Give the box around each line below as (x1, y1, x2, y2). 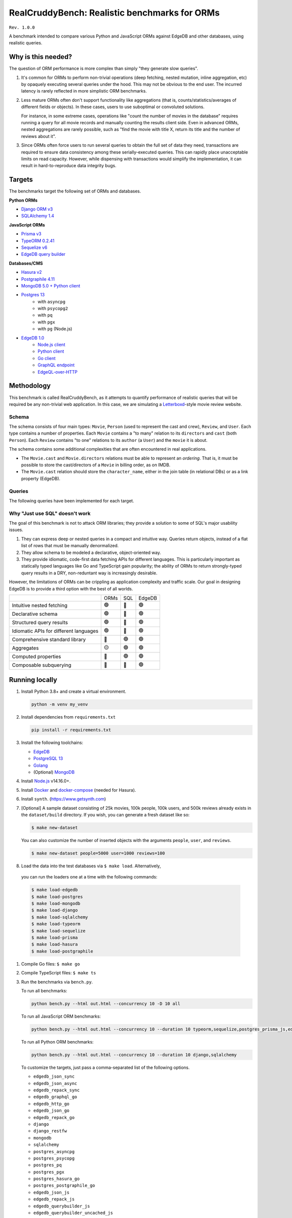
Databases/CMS (9, 260, 43, 266)
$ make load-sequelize (31, 928, 86, 933)
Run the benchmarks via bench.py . (21, 979, 93, 985)
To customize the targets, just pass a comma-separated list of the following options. (21, 1065, 190, 1070)
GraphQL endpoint (37, 362, 75, 368)
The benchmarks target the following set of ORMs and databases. (9, 188, 141, 194)
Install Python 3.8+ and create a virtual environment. (21, 688, 127, 694)
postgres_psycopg (33, 1155, 75, 1161)
